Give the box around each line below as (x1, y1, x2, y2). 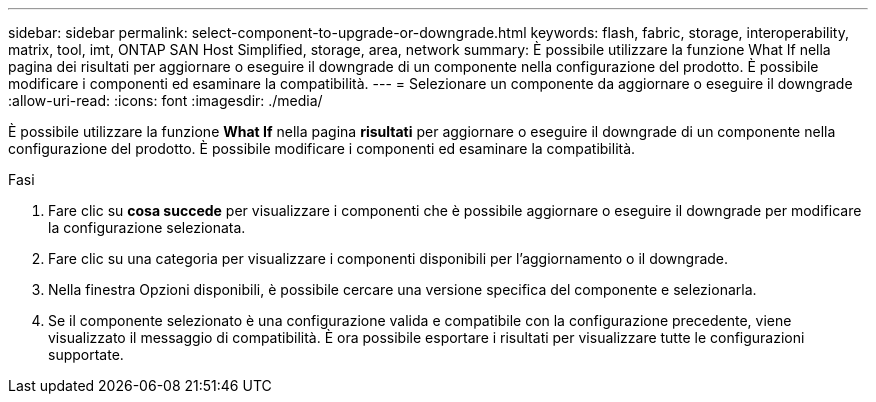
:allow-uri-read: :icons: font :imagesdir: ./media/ (8, 92, 323, 109)
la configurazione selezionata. (48, 219, 246, 236)
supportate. (48, 346, 124, 363)
